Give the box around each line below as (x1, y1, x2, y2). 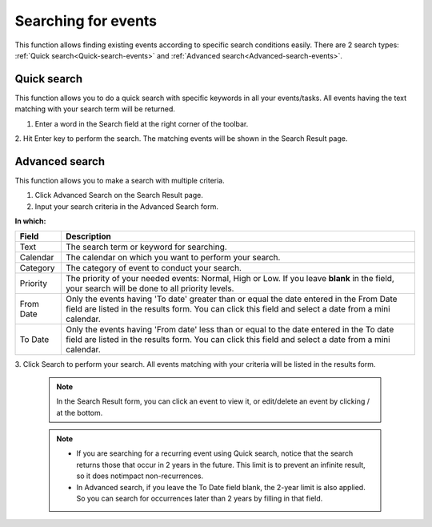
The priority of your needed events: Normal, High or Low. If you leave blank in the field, (65, 273, 395, 284)
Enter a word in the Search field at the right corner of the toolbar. (34, 119, 249, 128)
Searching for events (14, 12, 158, 30)
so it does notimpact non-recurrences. (76, 471, 204, 481)
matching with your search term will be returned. (14, 104, 176, 114)
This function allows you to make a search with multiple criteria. (14, 175, 225, 185)
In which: (14, 216, 47, 226)
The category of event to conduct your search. (65, 263, 242, 274)
